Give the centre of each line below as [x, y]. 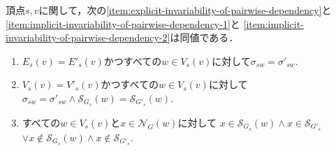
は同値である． [204, 37]
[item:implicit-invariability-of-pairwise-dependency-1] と [123, 23]
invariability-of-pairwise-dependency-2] [88, 37]
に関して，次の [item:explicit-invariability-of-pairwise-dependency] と [185, 10]
